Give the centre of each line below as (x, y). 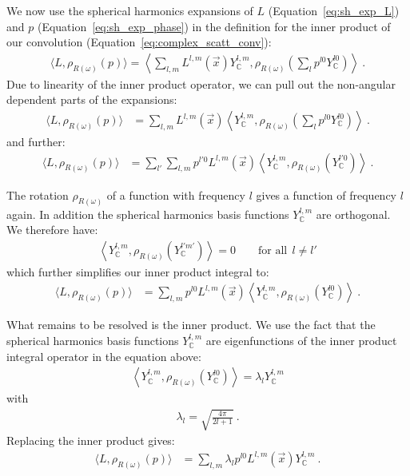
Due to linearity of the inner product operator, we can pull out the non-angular (201, 83)
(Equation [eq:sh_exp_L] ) (334, 10)
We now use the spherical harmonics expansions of (130, 10)
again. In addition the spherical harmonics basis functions (148, 214)
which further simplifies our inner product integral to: (138, 271)
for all (273, 250)
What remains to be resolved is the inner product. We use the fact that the (191, 325)
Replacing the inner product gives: (91, 440)
